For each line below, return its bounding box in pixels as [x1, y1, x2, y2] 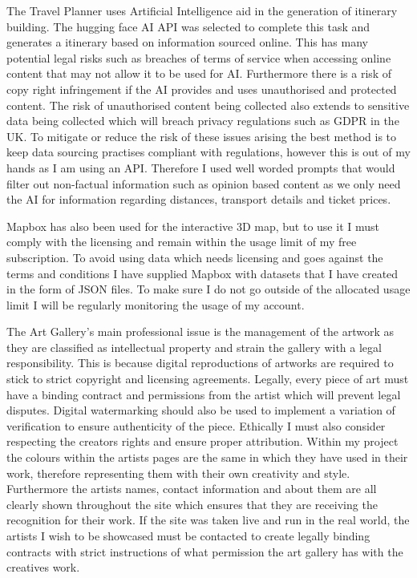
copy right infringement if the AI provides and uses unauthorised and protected [6, 80, 397, 97]
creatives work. [6, 559, 80, 576]
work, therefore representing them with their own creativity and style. [6, 464, 350, 481]
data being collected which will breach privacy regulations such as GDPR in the [6, 112, 399, 129]
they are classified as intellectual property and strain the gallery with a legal [6, 338, 382, 355]
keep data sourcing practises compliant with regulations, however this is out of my [6, 143, 411, 160]
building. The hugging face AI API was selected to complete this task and [6, 18, 370, 34]
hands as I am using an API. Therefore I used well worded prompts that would [6, 159, 395, 176]
